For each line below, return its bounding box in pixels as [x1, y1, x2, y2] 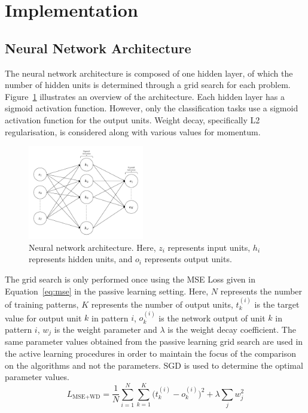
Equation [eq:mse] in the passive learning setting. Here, [5, 284, 209, 297]
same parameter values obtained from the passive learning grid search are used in [5, 335, 303, 348]
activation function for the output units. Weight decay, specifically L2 [5, 113, 260, 126]
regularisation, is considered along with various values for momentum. [5, 125, 261, 138]
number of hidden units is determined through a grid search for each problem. [5, 78, 291, 91]
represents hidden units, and [29, 253, 133, 265]
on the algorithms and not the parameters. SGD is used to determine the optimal [5, 359, 303, 371]
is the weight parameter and [54, 323, 157, 335]
